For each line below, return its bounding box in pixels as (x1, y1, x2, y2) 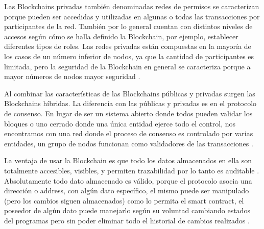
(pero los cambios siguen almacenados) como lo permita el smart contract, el (4, 195, 244, 206)
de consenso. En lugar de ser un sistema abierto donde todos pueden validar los (4, 108, 253, 118)
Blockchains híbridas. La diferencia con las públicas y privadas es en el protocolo (4, 98, 257, 109)
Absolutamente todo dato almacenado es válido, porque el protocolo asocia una (4, 175, 252, 186)
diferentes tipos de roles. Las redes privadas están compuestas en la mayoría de (4, 41, 251, 52)
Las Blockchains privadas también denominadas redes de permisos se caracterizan (4, 1, 259, 11)
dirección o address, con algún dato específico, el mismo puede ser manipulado (4, 185, 249, 196)
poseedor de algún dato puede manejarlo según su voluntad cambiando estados (4, 205, 250, 216)
